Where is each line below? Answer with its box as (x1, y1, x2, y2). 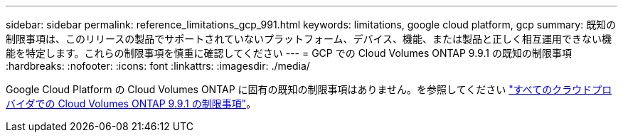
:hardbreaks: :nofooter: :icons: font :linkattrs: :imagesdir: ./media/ (6, 60, 310, 72)
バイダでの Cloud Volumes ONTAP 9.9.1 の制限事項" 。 (6, 97, 257, 110)
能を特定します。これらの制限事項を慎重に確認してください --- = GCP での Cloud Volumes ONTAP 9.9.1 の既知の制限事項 (6, 47, 572, 59)
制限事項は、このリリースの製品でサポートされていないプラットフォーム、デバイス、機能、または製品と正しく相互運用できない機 (6, 33, 612, 45)
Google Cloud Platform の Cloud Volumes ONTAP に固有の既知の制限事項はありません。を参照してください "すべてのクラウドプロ (6, 83, 612, 95)
